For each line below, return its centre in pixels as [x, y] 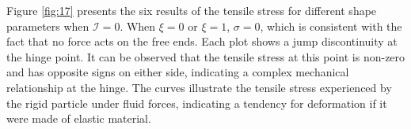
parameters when [48, 26]
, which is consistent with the [331, 26]
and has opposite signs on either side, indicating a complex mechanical [178, 72]
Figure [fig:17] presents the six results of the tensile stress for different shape [192, 10]
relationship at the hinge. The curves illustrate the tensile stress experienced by [199, 87]
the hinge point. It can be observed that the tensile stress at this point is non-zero [206, 56]
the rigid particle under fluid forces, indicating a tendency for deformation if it [197, 103]
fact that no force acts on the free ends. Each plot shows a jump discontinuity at [202, 41]
